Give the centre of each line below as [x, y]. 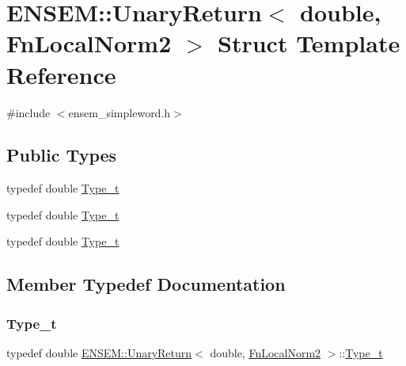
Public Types [62, 155]
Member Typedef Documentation [146, 284]
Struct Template [309, 43]
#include [28, 112]
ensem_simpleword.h [120, 112]
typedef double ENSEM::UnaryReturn [99, 353]
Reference [61, 74]
